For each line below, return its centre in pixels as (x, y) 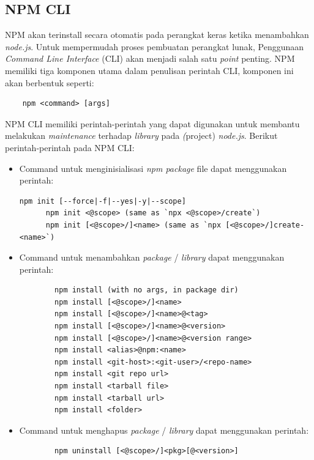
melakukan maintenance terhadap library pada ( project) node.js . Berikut (141, 135)
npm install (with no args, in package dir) (147, 290)
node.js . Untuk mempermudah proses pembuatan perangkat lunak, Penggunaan (155, 46)
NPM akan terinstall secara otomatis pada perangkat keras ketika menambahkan (157, 35)
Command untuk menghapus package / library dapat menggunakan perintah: (164, 430)
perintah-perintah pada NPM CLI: (70, 147)
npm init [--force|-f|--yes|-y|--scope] (103, 201)
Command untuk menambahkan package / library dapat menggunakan (152, 257)
